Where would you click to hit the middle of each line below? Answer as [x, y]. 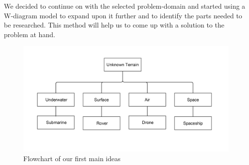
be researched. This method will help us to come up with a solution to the [114, 25]
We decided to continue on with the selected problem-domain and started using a [125, 6]
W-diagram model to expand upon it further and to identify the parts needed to [123, 15]
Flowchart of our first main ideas [72, 158]
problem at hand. [30, 34]
